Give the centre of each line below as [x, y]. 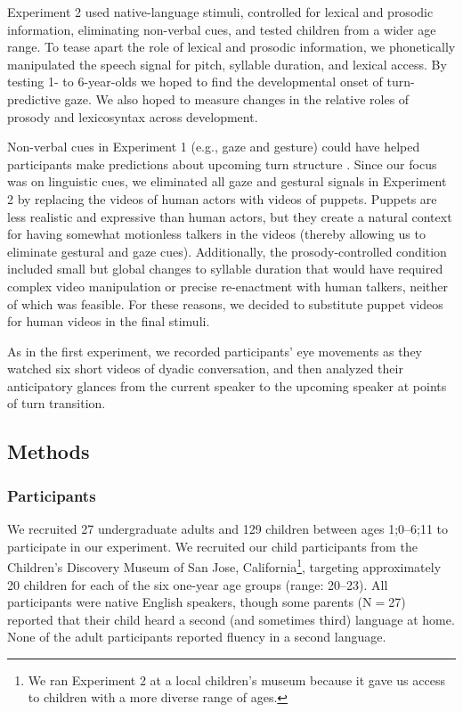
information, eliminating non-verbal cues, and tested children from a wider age [222, 29]
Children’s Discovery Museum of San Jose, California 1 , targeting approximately [224, 565]
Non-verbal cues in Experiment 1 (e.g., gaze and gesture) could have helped [214, 147]
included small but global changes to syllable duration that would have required [225, 269]
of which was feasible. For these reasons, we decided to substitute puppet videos [225, 303]
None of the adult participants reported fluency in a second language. [197, 637]
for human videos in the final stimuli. [109, 321]
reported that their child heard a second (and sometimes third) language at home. [231, 619]
